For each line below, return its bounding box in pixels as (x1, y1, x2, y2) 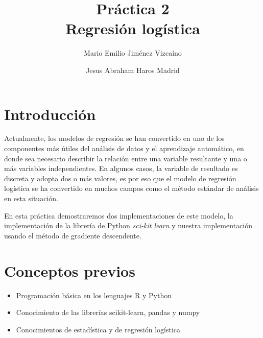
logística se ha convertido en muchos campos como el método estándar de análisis (4, 183, 259, 194)
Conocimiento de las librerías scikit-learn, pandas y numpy (16, 307, 200, 318)
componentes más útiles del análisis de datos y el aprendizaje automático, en (4, 143, 244, 154)
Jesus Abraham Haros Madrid (86, 64, 180, 75)
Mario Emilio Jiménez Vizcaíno (84, 47, 182, 58)
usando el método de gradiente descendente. (4, 230, 141, 240)
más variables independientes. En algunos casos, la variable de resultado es (4, 163, 238, 174)
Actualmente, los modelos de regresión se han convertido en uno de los (4, 133, 225, 143)
